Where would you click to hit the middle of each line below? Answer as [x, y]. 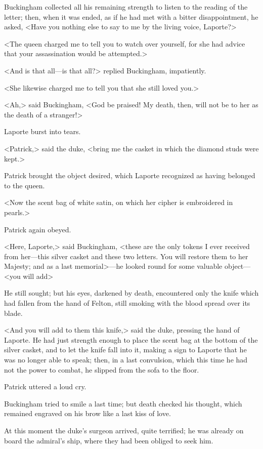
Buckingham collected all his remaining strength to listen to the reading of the [126, 7]
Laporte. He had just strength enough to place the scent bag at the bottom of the [131, 339]
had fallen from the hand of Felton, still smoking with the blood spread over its [127, 303]
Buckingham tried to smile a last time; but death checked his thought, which [123, 403]
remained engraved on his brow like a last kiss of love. [87, 413]
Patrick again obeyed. [38, 229]
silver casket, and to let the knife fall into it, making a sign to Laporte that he [125, 350]
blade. [13, 313]
